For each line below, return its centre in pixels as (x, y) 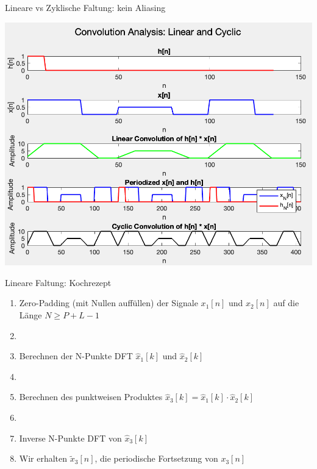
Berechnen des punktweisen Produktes (91, 397)
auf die (286, 303)
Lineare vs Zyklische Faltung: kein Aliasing (85, 7)
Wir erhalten (43, 458)
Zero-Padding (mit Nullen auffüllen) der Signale (109, 303)
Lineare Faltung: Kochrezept (58, 282)
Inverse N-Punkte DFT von (70, 438)
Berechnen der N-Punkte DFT (76, 356)
